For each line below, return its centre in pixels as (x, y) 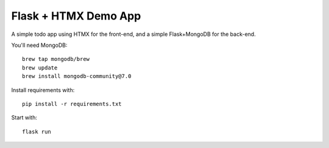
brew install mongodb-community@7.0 (77, 76)
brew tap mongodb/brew (56, 59)
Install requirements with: (43, 90)
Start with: (24, 118)
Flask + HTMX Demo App (76, 16)
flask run (37, 132)
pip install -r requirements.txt (72, 104)
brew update (40, 68)
